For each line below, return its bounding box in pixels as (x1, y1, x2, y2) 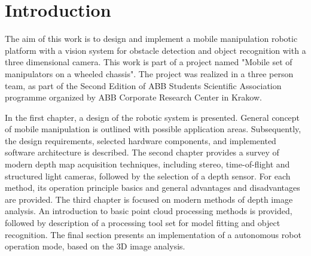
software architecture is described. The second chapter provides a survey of (5, 146, 279, 159)
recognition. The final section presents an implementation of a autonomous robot (5, 228, 301, 240)
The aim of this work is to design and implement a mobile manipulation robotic (5, 32, 298, 45)
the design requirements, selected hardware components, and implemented (5, 134, 276, 147)
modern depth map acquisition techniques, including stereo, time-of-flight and (5, 158, 290, 170)
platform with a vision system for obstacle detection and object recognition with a (5, 44, 306, 56)
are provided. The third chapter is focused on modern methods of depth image (5, 193, 293, 205)
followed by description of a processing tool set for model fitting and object (5, 217, 280, 229)
